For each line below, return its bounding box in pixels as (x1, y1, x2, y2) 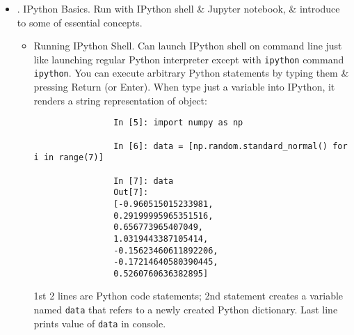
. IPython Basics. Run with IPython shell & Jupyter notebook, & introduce (17, 1, 340, 15)
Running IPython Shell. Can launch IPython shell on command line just (33, 38, 342, 53)
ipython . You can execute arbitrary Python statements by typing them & (33, 65, 349, 80)
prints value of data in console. (33, 315, 166, 330)
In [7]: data (113, 176, 174, 186)
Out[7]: (113, 187, 149, 198)
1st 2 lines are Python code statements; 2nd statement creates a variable (33, 288, 344, 303)
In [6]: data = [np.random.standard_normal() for (113, 141, 348, 151)
